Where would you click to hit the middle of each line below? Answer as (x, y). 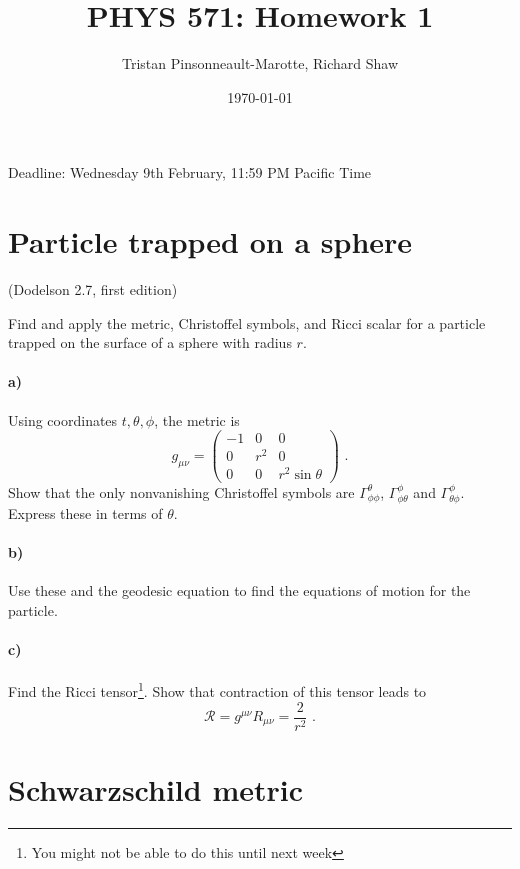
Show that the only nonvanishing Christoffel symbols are (181, 491)
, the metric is (197, 419)
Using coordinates (63, 419)
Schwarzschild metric (156, 788)
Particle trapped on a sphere (210, 241)
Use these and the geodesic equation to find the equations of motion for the (239, 590)
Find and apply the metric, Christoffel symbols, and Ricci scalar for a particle (247, 322)
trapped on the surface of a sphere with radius (150, 342)
